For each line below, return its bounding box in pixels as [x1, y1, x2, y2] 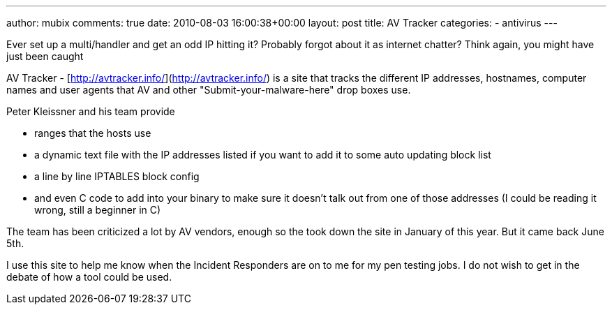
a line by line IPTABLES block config [34, 170, 200, 182]
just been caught [6, 50, 84, 62]
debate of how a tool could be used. [6, 271, 172, 283]
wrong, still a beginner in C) [34, 204, 161, 216]
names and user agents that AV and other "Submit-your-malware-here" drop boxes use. [6, 84, 411, 96]
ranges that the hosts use [34, 127, 151, 139]
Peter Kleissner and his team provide [6, 105, 175, 117]
